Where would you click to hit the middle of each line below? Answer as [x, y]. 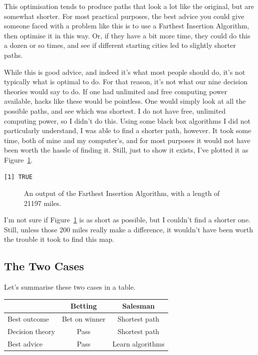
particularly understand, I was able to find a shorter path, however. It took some [128, 130]
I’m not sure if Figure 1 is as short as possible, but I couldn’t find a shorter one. [127, 220]
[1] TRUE [18, 177]
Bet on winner [84, 319]
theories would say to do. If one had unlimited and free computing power [116, 91]
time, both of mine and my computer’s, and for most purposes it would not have [127, 140]
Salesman [138, 306]
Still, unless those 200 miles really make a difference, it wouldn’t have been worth [129, 229]
